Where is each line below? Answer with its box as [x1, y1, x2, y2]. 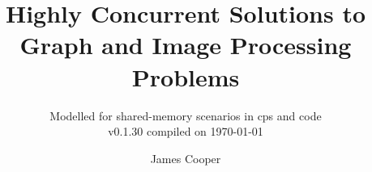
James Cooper [150, 149, 221, 166]
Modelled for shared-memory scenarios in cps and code [49, 107, 322, 124]
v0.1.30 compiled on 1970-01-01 [108, 123, 263, 140]
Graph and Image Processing [19, 28, 352, 61]
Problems [131, 60, 240, 93]
